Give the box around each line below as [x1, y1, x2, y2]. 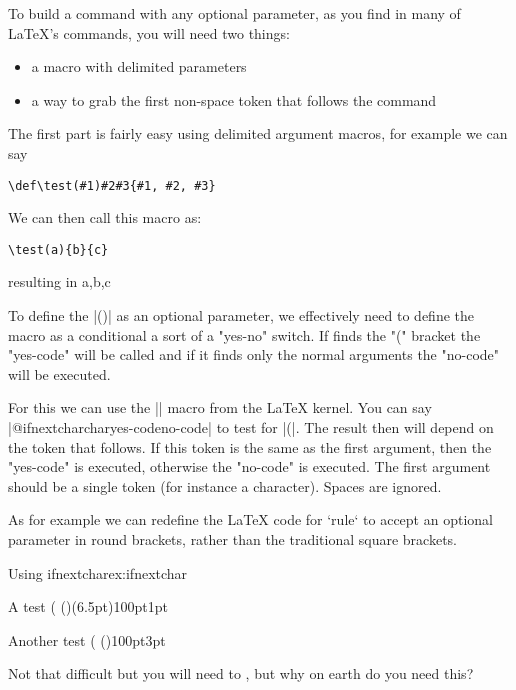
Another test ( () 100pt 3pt [8, 629, 166, 650]
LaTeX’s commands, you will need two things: [8, 22, 290, 43]
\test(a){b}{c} [8, 242, 109, 257]
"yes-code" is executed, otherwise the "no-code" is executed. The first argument [8, 456, 491, 477]
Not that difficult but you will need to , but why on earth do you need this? [8, 663, 474, 684]
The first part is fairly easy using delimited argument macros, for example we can [8, 123, 508, 144]
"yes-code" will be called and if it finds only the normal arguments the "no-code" [8, 344, 500, 365]
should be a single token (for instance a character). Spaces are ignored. [8, 475, 442, 496]
